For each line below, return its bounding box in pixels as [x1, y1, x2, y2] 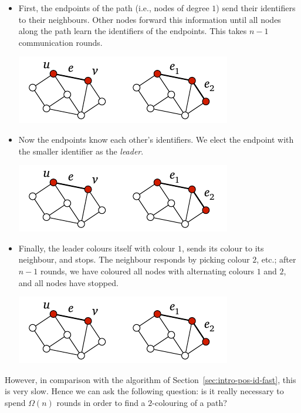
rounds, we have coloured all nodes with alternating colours [40, 264, 255, 277]
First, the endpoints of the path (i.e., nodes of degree [18, 2, 209, 14]
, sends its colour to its [181, 241, 264, 254]
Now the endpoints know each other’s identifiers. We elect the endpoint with [18, 133, 294, 145]
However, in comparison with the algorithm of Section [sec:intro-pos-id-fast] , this [5, 373, 296, 385]
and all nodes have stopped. [18, 276, 119, 288]
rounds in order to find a [56, 396, 146, 408]
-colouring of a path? [152, 396, 227, 408]
